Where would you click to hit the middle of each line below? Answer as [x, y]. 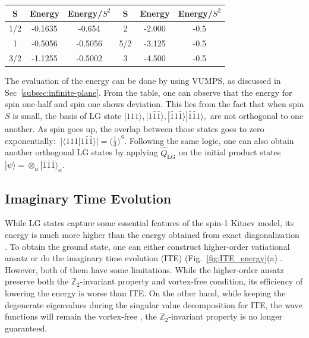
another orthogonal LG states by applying [81, 152]
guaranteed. [26, 328]
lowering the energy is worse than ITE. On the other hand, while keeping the [145, 292]
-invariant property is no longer [225, 316]
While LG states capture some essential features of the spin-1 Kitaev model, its [149, 223]
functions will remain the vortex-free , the [81, 316]
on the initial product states [230, 152]
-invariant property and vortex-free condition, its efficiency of [191, 281]
